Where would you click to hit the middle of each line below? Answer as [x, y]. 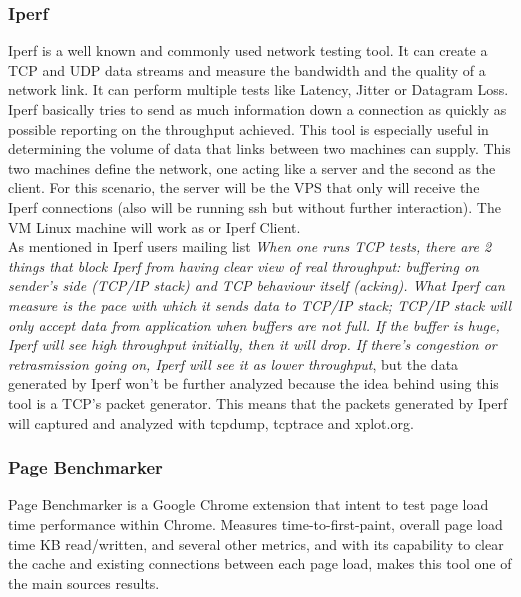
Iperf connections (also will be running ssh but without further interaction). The [254, 206]
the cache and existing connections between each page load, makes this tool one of [260, 563]
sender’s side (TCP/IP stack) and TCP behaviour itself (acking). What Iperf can [256, 285]
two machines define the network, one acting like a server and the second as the [252, 167]
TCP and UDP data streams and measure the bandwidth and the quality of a [247, 69]
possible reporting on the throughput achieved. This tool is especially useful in [248, 128]
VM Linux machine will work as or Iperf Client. [154, 226]
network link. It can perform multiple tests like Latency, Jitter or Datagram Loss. [258, 89]
